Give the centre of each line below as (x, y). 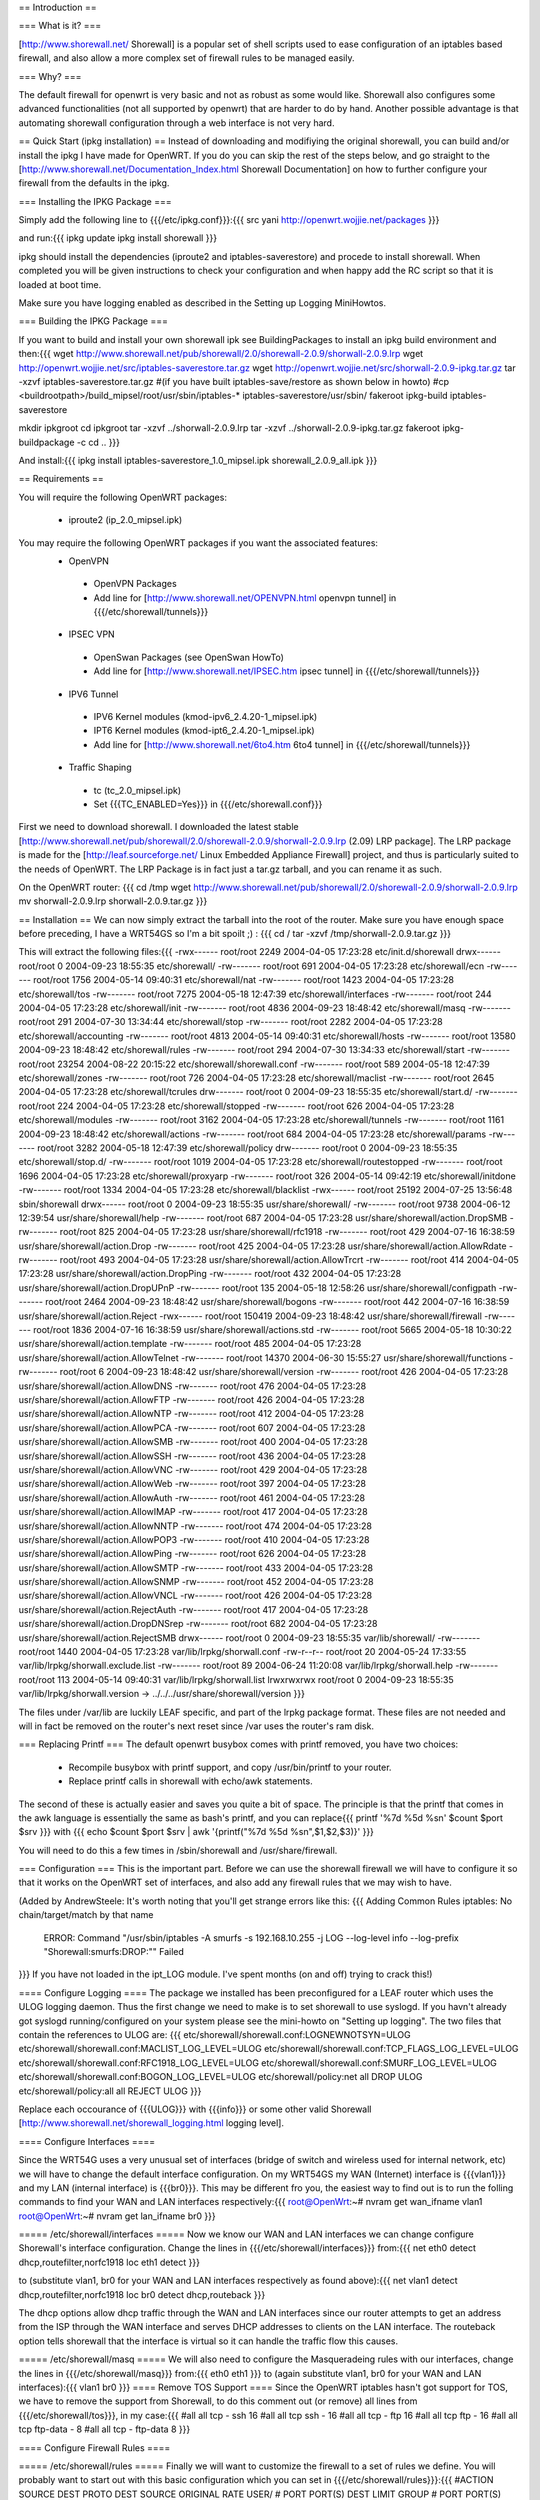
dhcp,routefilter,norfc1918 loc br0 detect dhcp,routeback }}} (142, 2294)
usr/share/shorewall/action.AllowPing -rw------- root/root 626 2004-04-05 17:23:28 (192, 1554)
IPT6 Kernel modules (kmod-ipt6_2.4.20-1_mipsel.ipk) (204, 731)
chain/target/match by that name (86, 1915)
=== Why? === (50, 76)
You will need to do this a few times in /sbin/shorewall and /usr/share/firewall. (178, 1850)
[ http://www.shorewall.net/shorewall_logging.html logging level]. (151, 2123)
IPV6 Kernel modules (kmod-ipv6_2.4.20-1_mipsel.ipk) (205, 717)
